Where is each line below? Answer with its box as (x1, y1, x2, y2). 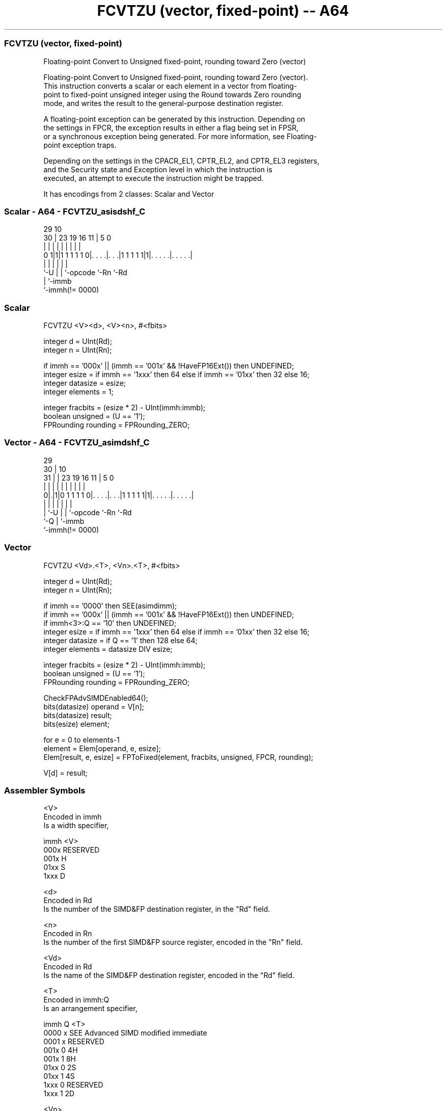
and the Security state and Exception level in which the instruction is (43, 165, 272, 174)
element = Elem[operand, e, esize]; (43, 744, 161, 753)
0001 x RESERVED (43, 1037, 104, 1046)
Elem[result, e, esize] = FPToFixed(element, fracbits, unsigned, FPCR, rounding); (43, 752, 314, 761)
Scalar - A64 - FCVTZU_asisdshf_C (4, 206, 146, 217)
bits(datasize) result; (43, 710, 112, 720)
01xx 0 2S (43, 1063, 76, 1072)
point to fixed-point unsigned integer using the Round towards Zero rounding (43, 90, 301, 99)
